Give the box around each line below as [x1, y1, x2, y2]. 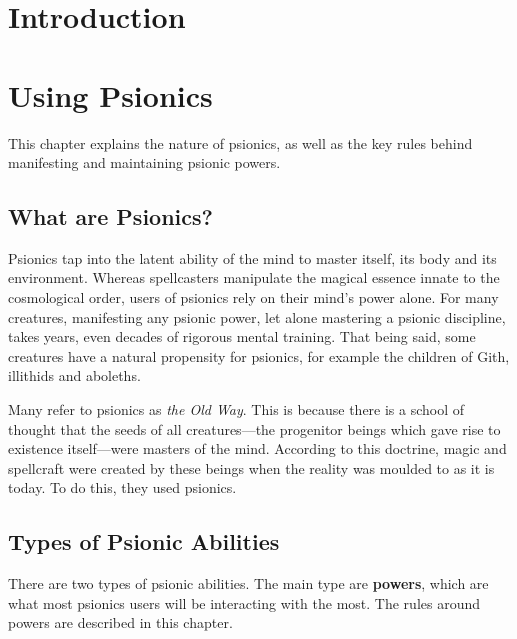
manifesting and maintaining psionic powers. [8, 152, 281, 173]
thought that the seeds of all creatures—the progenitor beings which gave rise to [8, 418, 501, 439]
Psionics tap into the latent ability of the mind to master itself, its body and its [8, 247, 497, 268]
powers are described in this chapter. [8, 612, 233, 633]
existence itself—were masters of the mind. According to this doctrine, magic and [8, 438, 507, 459]
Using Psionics [8, 74, 213, 115]
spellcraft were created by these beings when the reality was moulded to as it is [8, 457, 495, 478]
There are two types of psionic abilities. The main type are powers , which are [8, 573, 489, 594]
